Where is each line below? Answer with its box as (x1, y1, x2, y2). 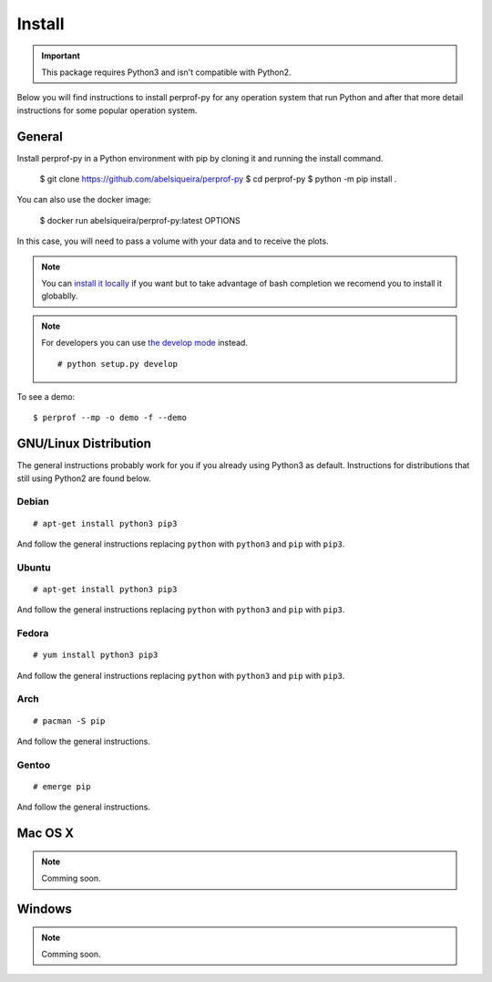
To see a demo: (16, 391, 76, 402)
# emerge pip (33, 781, 91, 791)
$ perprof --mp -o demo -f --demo (33, 413, 187, 423)
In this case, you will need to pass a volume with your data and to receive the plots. (16, 235, 329, 246)
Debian (16, 496, 49, 508)
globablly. (41, 290, 78, 301)
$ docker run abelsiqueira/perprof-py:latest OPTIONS (39, 214, 241, 225)
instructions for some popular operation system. (16, 105, 198, 116)
